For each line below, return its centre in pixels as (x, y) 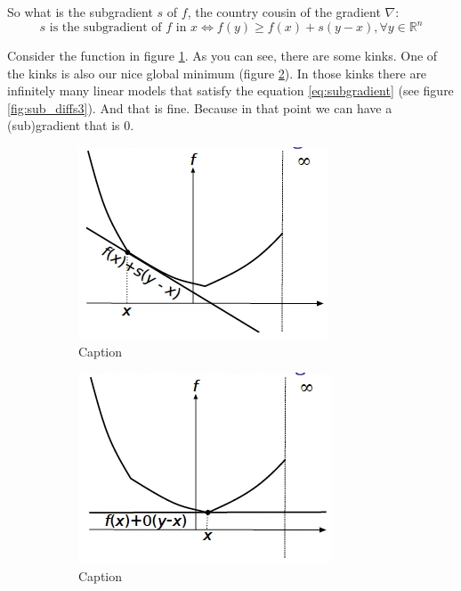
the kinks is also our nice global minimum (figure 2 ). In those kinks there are (217, 73)
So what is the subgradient (80, 12)
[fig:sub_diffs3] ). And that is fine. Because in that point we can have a (200, 107)
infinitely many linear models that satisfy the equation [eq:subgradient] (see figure (230, 90)
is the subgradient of (105, 28)
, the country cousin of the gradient (284, 12)
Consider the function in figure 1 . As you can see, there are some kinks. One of (222, 56)
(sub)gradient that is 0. (71, 125)
